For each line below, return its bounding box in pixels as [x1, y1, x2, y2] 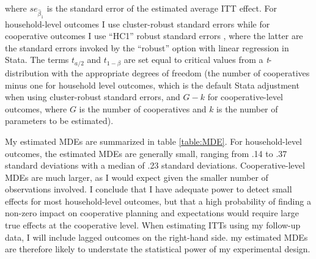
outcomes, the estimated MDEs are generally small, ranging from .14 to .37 [5, 147, 287, 159]
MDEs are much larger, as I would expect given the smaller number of [5, 170, 268, 183]
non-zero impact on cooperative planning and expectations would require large [5, 206, 299, 219]
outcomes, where [5, 102, 67, 115]
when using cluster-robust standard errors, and [5, 90, 180, 103]
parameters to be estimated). [5, 114, 114, 127]
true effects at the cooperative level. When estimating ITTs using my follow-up [5, 219, 301, 232]
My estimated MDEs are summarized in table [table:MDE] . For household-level [5, 134, 302, 147]
